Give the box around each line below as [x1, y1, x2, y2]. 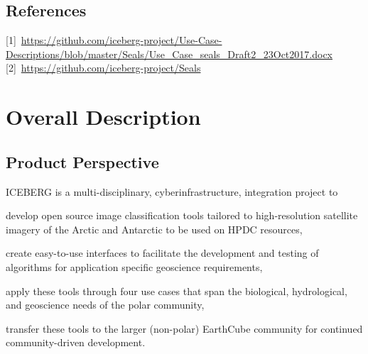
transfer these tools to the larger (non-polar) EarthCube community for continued [6, 321, 363, 336]
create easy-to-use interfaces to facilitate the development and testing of [6, 245, 319, 260]
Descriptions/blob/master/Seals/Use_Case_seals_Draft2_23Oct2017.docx [6, 46, 332, 61]
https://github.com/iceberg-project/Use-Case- [21, 33, 222, 48]
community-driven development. [6, 335, 146, 350]
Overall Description [6, 102, 201, 131]
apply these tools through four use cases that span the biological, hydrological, [6, 283, 347, 298]
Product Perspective [6, 150, 159, 172]
